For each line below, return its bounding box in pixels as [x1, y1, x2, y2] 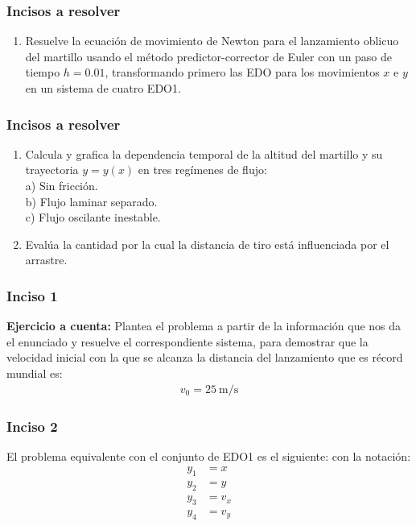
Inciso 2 [6, 416, 58, 436]
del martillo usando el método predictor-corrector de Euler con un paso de [25, 48, 393, 64]
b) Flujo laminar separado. [25, 193, 158, 209]
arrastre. [25, 251, 68, 268]
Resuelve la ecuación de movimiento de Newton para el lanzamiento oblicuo [25, 32, 399, 49]
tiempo [25, 64, 60, 81]
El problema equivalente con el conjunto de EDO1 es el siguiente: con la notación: [6, 447, 411, 464]
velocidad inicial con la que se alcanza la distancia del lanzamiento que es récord [6, 349, 403, 366]
